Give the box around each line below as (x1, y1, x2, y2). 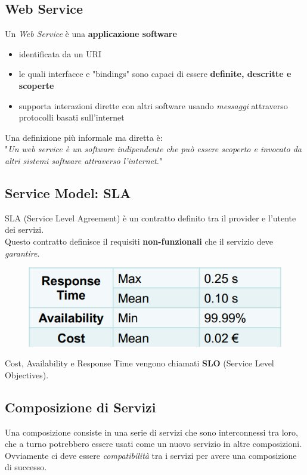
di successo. (5, 461, 47, 473)
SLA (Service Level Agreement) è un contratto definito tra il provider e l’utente (5, 211, 296, 224)
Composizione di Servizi (5, 397, 156, 416)
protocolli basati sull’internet (18, 111, 125, 124)
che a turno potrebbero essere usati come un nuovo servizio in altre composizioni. (5, 437, 302, 450)
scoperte (18, 79, 54, 91)
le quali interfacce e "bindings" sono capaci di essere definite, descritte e (18, 67, 292, 80)
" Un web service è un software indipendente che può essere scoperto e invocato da (5, 143, 302, 155)
